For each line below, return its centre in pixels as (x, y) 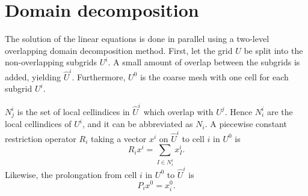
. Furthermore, (99, 76)
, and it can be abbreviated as (137, 124)
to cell (193, 138)
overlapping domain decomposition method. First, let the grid (119, 50)
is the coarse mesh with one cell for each (214, 76)
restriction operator (41, 138)
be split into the (273, 50)
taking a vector (119, 138)
